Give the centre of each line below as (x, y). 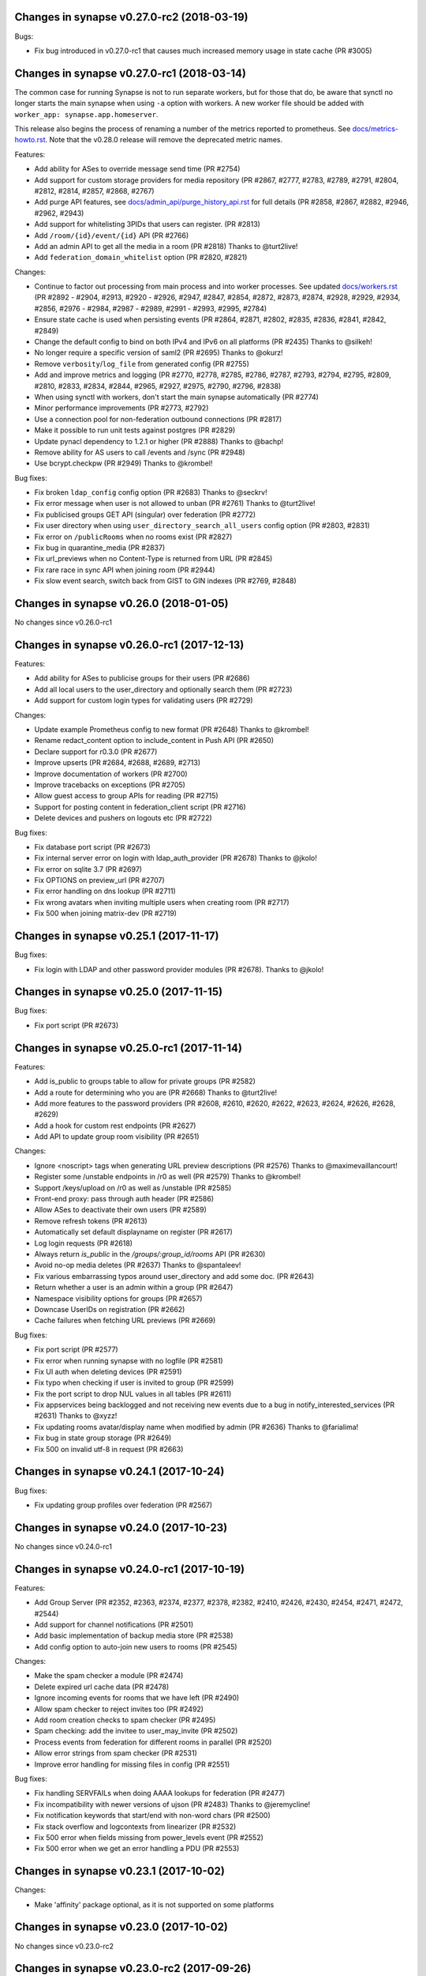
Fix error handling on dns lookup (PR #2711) (105, 891)
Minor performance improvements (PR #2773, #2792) (121, 408)
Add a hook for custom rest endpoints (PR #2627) (115, 1126)
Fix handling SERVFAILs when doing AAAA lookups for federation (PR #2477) (160, 1793)
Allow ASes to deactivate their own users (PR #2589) (120, 1210)
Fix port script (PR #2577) (76, 1350)
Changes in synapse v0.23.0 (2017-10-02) (121, 1927)
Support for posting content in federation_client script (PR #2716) (140, 807)
